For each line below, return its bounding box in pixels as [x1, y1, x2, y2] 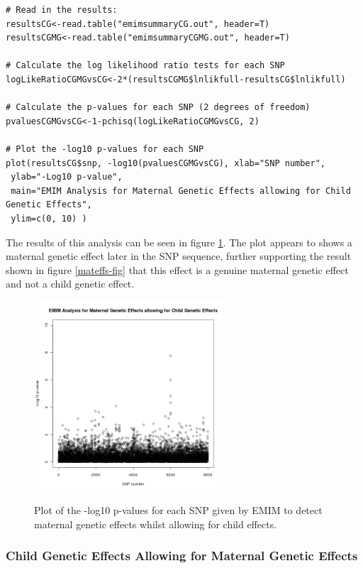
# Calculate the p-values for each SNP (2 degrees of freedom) [6, 102, 311, 113]
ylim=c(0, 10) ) [11, 213, 87, 224]
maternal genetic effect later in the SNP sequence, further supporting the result [6, 248, 352, 263]
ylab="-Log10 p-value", [11, 172, 123, 182]
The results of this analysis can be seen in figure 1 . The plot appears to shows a [6, 234, 352, 249]
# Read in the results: [6, 5, 118, 15]
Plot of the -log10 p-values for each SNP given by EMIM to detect [34, 503, 323, 518]
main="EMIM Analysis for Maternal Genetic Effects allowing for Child [11, 185, 351, 196]
